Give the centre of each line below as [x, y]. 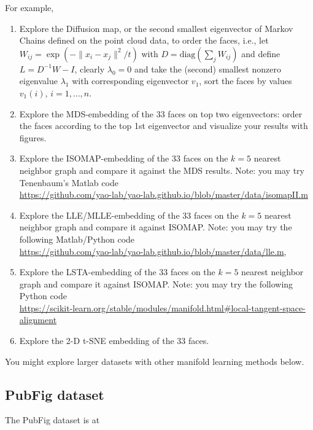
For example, [29, 7]
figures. [33, 137]
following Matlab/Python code [77, 239]
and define [261, 53]
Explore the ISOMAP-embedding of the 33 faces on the [124, 158]
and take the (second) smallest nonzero [207, 68]
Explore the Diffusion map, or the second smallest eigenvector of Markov [156, 28]
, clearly [90, 68]
